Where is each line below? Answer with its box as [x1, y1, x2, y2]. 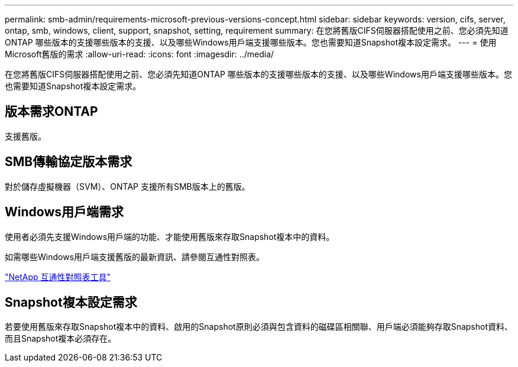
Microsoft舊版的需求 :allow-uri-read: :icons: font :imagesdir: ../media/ [5, 49, 274, 59]
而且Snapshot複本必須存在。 [5, 333, 116, 344]
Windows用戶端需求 [5, 204, 124, 220]
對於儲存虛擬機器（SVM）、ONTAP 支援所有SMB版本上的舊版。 [5, 181, 250, 191]
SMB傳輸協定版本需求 [5, 154, 132, 170]
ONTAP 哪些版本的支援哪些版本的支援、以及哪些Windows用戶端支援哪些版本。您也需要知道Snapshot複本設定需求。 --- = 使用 [5, 37, 497, 47]
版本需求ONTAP [5, 104, 98, 119]
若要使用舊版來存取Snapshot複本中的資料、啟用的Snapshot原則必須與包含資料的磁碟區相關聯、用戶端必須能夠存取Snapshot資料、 [5, 321, 513, 332]
